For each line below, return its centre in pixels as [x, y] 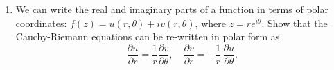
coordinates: [41, 23]
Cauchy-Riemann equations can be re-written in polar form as [148, 36]
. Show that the [295, 23]
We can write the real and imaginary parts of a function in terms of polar [172, 9]
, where [210, 23]
